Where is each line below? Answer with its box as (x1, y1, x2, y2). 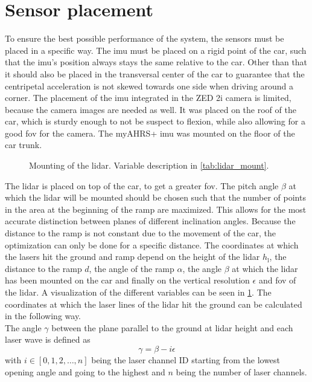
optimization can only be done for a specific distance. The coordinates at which (5, 238, 299, 251)
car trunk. (5, 138, 42, 151)
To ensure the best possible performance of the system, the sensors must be (5, 32, 284, 45)
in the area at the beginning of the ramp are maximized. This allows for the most (5, 202, 307, 215)
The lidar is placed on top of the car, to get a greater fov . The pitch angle (5, 179, 279, 192)
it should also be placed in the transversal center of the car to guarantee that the (5, 67, 305, 80)
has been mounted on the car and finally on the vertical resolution (5, 274, 250, 286)
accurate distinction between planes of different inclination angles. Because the (5, 215, 296, 227)
